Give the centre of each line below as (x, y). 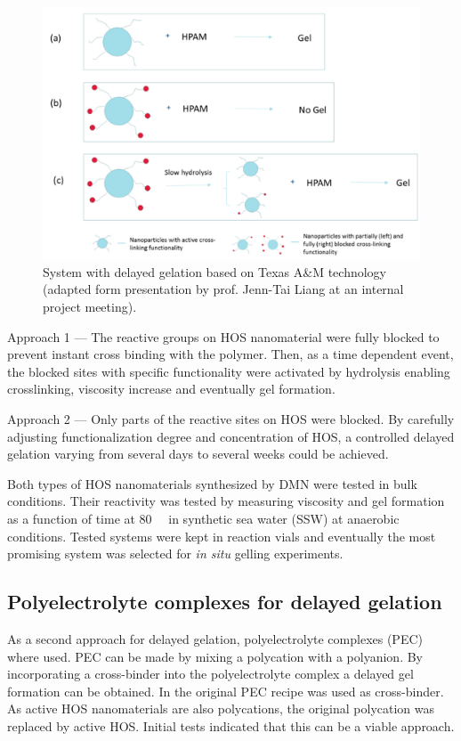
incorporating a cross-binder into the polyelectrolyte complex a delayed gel (210, 674)
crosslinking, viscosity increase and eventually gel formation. (171, 389)
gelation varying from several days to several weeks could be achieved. (198, 454)
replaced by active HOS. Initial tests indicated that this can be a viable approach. (231, 725)
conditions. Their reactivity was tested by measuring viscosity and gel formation (226, 501)
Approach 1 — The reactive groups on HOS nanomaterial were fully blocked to (223, 336)
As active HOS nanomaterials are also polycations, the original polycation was (221, 708)
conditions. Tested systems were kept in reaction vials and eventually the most (222, 536)
